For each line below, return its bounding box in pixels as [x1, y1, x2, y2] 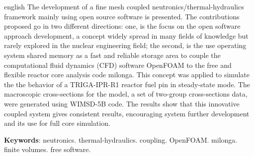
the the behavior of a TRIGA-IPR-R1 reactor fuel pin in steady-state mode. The [4, 79, 251, 89]
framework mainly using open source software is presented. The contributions [4, 11, 240, 21]
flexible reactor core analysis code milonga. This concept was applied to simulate [4, 69, 250, 80]
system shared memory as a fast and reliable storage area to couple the [4, 50, 221, 60]
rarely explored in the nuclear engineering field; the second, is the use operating [4, 40, 247, 51]
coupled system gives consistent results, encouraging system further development [4, 108, 250, 118]
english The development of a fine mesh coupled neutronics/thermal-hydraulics [4, 1, 244, 11]
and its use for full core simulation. [4, 118, 110, 128]
